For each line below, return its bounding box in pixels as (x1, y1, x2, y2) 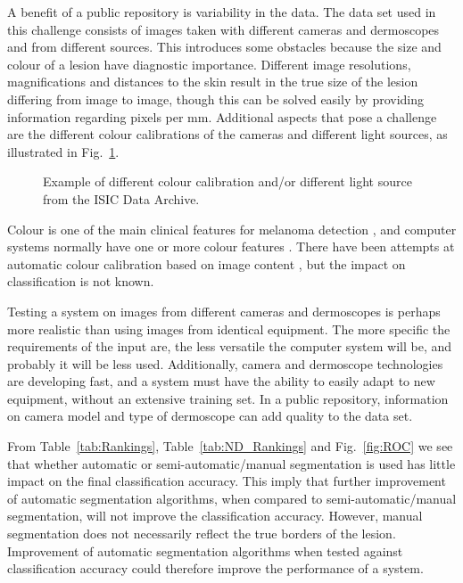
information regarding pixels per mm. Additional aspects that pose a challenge (7, 107, 437, 126)
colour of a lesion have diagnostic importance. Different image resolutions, (7, 54, 411, 73)
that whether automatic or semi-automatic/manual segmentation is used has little (7, 454, 456, 472)
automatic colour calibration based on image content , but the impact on (7, 254, 406, 273)
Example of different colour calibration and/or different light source (43, 172, 412, 191)
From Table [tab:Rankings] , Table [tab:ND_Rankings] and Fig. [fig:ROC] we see (7, 437, 453, 456)
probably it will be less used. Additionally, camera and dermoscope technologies (7, 354, 443, 373)
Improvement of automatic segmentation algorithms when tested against (7, 541, 403, 560)
